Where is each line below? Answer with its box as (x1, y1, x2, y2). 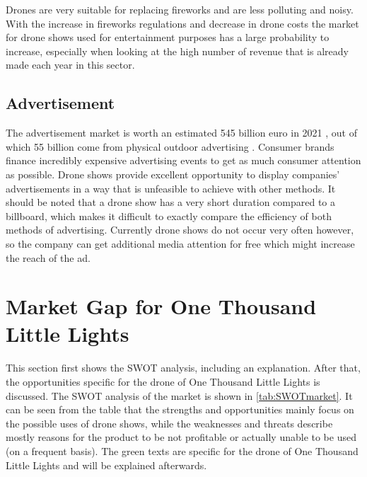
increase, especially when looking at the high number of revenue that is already (6, 43, 349, 58)
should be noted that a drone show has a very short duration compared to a (6, 195, 336, 209)
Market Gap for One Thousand (6, 292, 317, 321)
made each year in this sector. (6, 57, 135, 72)
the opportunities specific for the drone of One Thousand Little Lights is (6, 374, 320, 389)
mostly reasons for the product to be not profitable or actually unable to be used (6, 430, 356, 444)
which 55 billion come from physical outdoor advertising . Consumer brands (6, 139, 334, 154)
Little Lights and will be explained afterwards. (6, 457, 207, 472)
